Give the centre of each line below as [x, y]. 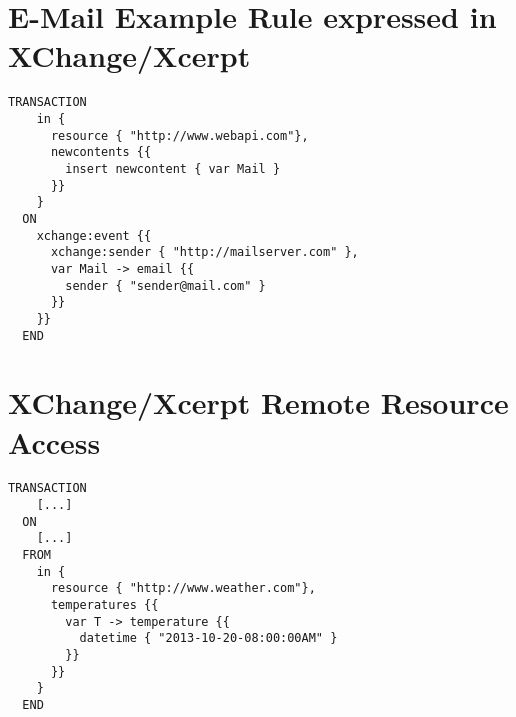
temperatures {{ [104, 605]
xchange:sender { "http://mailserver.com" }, [204, 252]
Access [54, 441]
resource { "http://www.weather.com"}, [183, 588]
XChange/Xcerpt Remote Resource [258, 402]
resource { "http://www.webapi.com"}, [179, 135]
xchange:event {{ [94, 235]
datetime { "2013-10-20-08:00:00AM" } [208, 638]
